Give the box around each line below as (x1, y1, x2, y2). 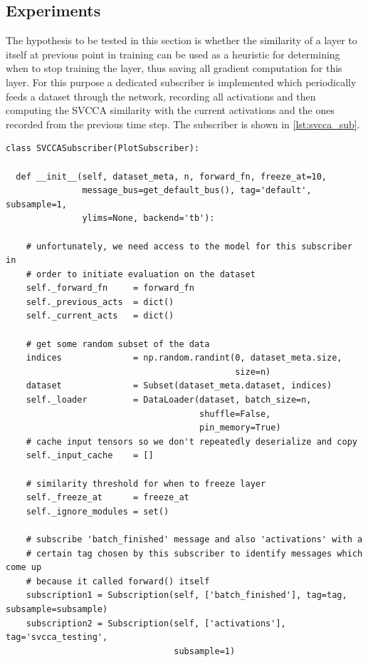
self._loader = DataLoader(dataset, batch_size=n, (26, 395, 312, 405)
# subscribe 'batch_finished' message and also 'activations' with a (26, 534, 363, 544)
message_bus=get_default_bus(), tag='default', (82, 185, 312, 196)
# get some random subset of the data (26, 338, 210, 349)
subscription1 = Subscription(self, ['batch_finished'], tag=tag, (26, 590, 347, 601)
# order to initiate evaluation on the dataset (26, 269, 256, 279)
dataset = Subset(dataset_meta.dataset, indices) (26, 381, 332, 391)
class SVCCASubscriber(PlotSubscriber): (6, 143, 200, 154)
